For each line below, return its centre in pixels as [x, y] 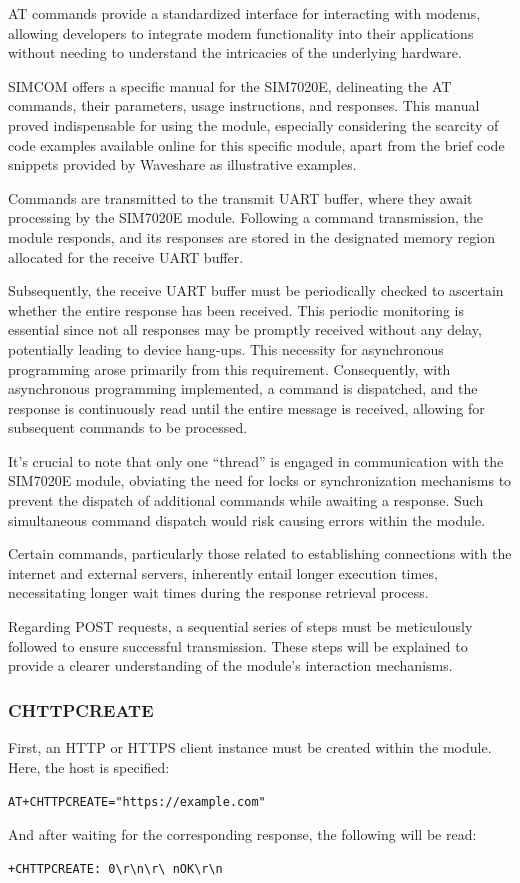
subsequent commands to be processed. [128, 427]
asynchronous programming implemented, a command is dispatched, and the [243, 388]
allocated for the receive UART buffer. [126, 256]
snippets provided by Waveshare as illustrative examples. [182, 164]
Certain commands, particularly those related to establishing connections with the [260, 553]
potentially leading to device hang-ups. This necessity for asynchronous [226, 348]
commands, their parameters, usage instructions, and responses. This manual [244, 105]
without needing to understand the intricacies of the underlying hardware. [235, 52]
